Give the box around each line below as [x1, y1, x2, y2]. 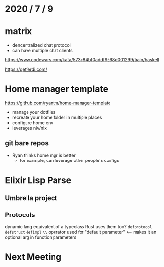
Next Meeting [5, 251, 62, 263]
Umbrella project [5, 194, 57, 202]
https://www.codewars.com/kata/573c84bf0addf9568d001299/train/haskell [5, 57, 160, 63]
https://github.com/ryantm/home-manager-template [5, 100, 111, 106]
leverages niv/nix [12, 125, 47, 131]
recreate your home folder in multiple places [12, 114, 102, 121]
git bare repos [5, 139, 49, 148]
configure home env [12, 120, 54, 126]
